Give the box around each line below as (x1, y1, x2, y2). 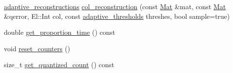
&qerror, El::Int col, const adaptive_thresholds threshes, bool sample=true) (4, 11, 230, 21)
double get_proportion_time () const (4, 27, 116, 37)
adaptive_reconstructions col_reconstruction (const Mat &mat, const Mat (4, 1, 226, 11)
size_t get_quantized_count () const (4, 59, 115, 70)
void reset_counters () (4, 43, 70, 53)
